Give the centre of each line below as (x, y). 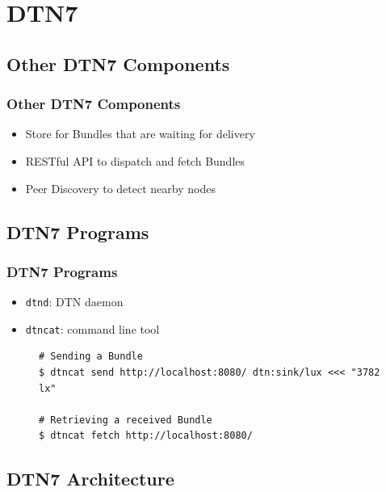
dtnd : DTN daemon (74, 302)
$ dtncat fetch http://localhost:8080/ (146, 436)
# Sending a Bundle (91, 357)
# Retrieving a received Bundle (126, 420)
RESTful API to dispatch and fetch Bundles (135, 160)
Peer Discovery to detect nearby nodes (120, 188)
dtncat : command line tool (92, 328)
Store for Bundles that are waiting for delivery (140, 134)
